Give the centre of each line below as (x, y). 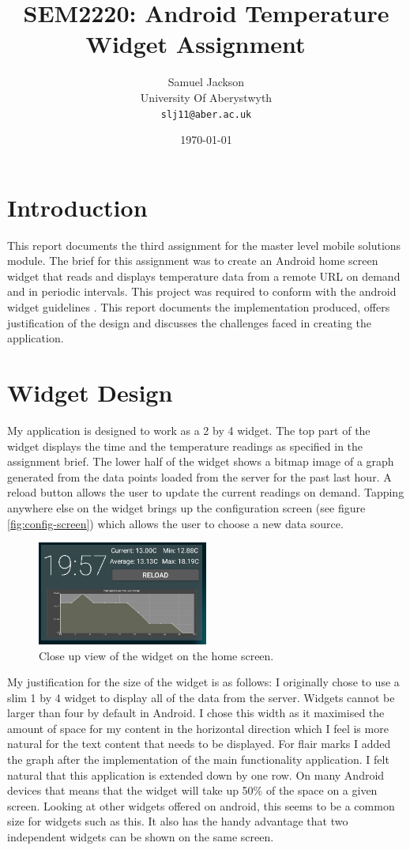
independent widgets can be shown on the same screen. (141, 837)
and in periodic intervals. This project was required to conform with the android (202, 291)
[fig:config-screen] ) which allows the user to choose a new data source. (175, 523)
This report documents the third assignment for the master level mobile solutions (204, 245)
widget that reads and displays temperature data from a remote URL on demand (204, 276)
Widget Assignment (196, 44)
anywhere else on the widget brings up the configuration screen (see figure (186, 507)
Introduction (77, 207)
